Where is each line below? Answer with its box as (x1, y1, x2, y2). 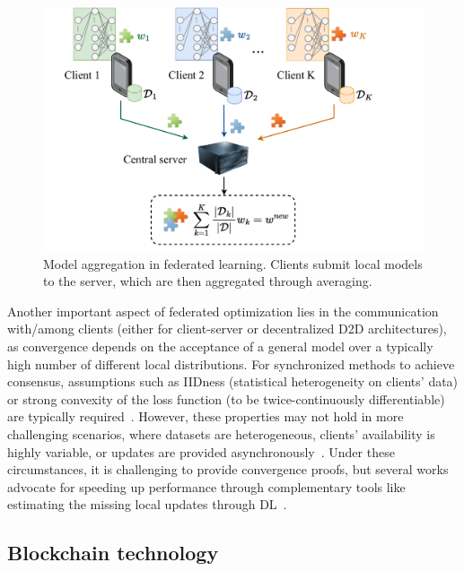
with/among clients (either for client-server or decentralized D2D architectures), (7, 319, 447, 338)
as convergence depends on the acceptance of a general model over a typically (7, 337, 433, 355)
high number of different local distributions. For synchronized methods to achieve (7, 354, 455, 373)
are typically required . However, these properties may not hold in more (7, 407, 404, 426)
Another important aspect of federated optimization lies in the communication (7, 301, 439, 320)
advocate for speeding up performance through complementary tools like (7, 477, 406, 496)
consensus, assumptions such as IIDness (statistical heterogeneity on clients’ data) (7, 372, 459, 391)
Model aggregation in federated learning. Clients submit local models (43, 254, 423, 273)
